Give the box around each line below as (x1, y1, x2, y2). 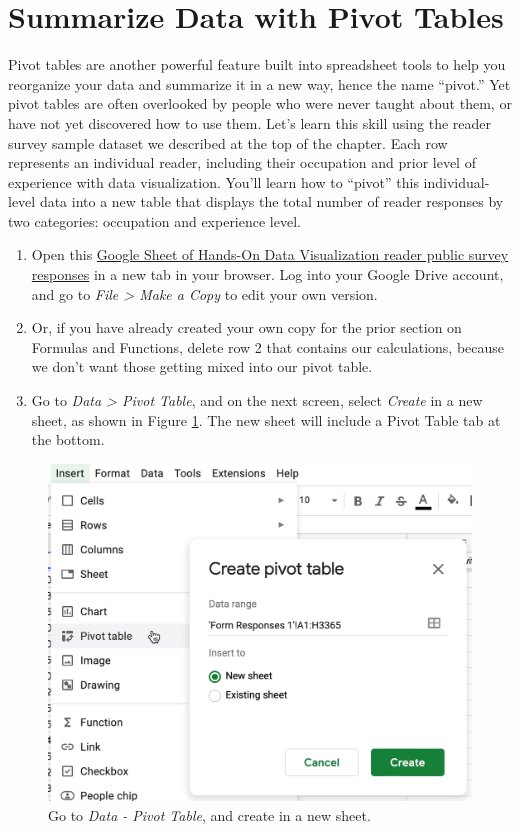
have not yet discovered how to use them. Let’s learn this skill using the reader (8, 112, 491, 133)
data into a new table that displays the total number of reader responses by (39, 191, 504, 212)
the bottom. (31, 429, 105, 450)
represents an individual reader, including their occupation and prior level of (8, 152, 476, 173)
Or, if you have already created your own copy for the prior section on (31, 317, 462, 338)
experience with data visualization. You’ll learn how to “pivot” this (8, 171, 419, 192)
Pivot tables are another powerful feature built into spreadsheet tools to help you (8, 54, 506, 75)
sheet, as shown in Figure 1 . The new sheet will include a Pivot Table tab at (31, 409, 501, 430)
